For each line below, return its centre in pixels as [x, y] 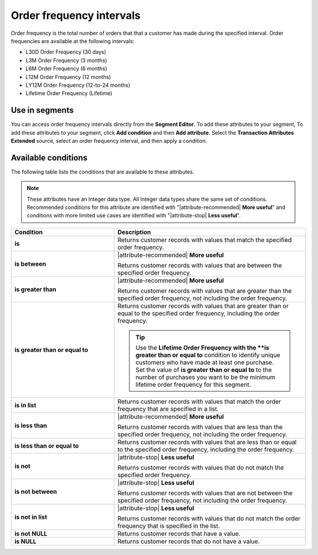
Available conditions [49, 157]
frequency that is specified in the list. [169, 525]
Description [134, 232]
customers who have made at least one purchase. [205, 362]
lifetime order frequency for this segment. [193, 384]
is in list [25, 405]
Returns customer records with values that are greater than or [203, 306]
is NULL [25, 541]
